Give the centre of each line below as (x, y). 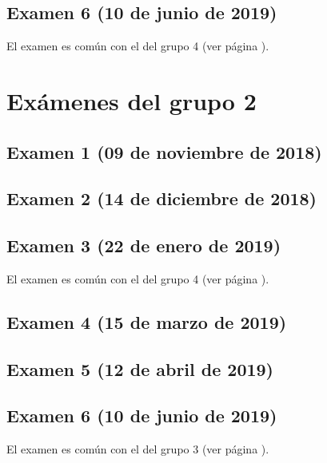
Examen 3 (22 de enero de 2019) (144, 245)
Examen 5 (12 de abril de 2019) (140, 368)
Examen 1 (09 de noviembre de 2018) (164, 151)
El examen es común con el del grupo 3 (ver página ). (138, 449)
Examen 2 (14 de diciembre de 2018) (162, 198)
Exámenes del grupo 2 (132, 100)
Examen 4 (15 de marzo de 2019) (147, 321)
